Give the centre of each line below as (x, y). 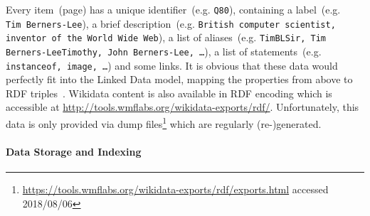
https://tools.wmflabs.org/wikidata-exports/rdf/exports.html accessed (175, 189)
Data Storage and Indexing (74, 151)
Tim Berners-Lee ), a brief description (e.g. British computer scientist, (171, 23)
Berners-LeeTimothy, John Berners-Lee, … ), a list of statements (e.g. (164, 51)
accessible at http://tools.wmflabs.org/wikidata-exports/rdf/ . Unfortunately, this (183, 107)
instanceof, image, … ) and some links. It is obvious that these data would (172, 65)
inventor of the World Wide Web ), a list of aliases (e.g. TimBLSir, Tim (166, 37)
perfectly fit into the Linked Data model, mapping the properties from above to (179, 79)
